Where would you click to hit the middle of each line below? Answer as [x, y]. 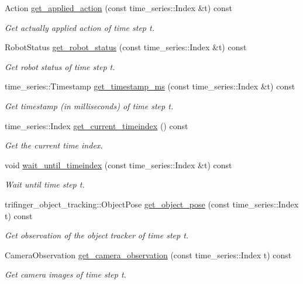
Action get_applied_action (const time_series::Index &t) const [118, 8]
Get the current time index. [54, 145]
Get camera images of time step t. [66, 274]
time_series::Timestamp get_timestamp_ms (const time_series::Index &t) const [150, 86]
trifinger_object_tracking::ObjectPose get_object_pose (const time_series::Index [152, 204]
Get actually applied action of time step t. [80, 27]
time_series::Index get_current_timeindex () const [97, 125]
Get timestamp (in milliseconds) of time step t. [89, 105]
